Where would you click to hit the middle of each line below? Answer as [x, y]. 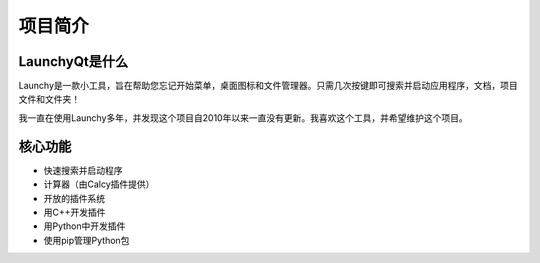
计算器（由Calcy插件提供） [99, 184]
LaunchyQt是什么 [73, 61]
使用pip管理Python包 [86, 240]
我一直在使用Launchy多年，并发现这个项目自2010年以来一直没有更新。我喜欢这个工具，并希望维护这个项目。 [243, 117]
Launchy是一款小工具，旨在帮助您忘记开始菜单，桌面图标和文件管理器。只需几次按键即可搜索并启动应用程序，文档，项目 [268, 86]
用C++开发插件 [74, 212]
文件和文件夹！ [49, 99]
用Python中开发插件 [84, 226]
